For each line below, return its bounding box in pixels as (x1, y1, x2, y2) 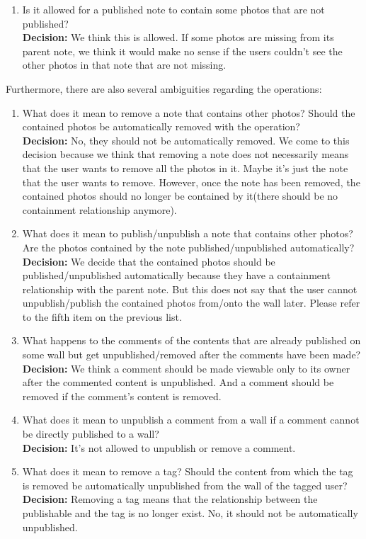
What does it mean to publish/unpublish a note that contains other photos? (22, 226, 353, 241)
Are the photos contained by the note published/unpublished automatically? (22, 239, 355, 254)
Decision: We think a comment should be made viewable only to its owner (22, 361, 350, 375)
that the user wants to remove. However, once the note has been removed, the (22, 174, 360, 189)
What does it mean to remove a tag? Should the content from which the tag (22, 464, 353, 479)
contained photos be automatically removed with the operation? (22, 119, 300, 134)
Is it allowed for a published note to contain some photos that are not (22, 2, 325, 16)
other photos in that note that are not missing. (22, 57, 227, 72)
